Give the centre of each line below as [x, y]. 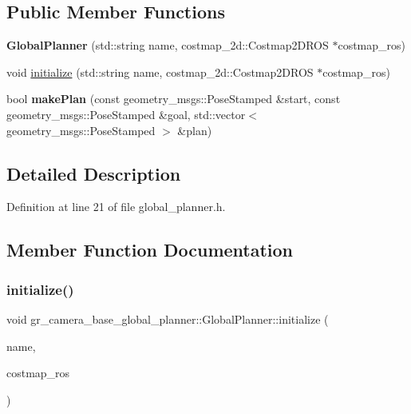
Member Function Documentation [150, 250]
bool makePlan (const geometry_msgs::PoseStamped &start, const [174, 99]
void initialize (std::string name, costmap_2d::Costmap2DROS [160, 72]
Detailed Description [94, 173]
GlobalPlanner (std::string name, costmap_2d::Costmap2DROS [168, 45]
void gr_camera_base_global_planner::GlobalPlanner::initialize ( [168, 318]
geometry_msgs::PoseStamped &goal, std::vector [126, 114]
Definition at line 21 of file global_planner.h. [116, 207]
